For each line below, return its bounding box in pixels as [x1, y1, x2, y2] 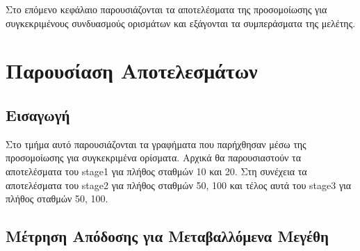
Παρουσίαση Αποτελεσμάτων [6, 56, 258, 85]
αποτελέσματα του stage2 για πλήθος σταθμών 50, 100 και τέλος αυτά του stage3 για [6, 177, 352, 192]
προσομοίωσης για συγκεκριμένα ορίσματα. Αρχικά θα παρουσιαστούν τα [6, 150, 302, 165]
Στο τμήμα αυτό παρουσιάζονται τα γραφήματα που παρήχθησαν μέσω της [6, 136, 306, 151]
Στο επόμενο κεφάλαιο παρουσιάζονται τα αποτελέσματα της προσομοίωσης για [6, 2, 327, 16]
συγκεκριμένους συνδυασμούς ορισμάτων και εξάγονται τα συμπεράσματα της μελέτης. [6, 15, 356, 30]
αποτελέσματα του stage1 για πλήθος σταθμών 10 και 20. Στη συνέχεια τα [6, 163, 307, 178]
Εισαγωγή [6, 104, 70, 125]
